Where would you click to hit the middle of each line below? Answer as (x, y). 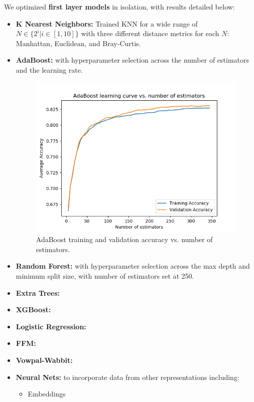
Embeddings (47, 394)
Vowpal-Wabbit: (44, 360)
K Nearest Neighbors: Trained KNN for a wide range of (107, 23)
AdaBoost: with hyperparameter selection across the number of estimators (133, 60)
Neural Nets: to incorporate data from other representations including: (128, 377)
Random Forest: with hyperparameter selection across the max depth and (133, 266)
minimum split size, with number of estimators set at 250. (105, 276)
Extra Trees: (38, 292)
